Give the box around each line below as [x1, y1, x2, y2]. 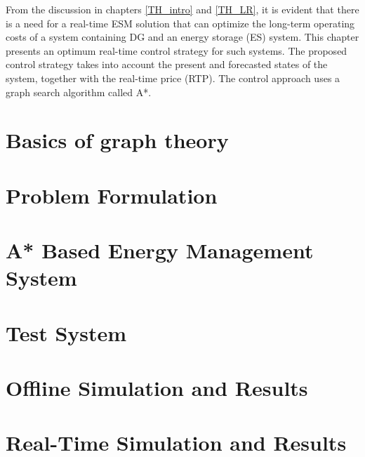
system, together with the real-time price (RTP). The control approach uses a [6, 70, 340, 85]
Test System [6, 318, 127, 347]
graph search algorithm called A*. [6, 84, 152, 99]
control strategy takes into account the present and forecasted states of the [6, 57, 328, 72]
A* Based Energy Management [6, 236, 314, 265]
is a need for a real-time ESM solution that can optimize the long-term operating [6, 15, 355, 30]
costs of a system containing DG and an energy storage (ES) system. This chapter [6, 29, 359, 44]
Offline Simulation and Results [6, 373, 308, 402]
